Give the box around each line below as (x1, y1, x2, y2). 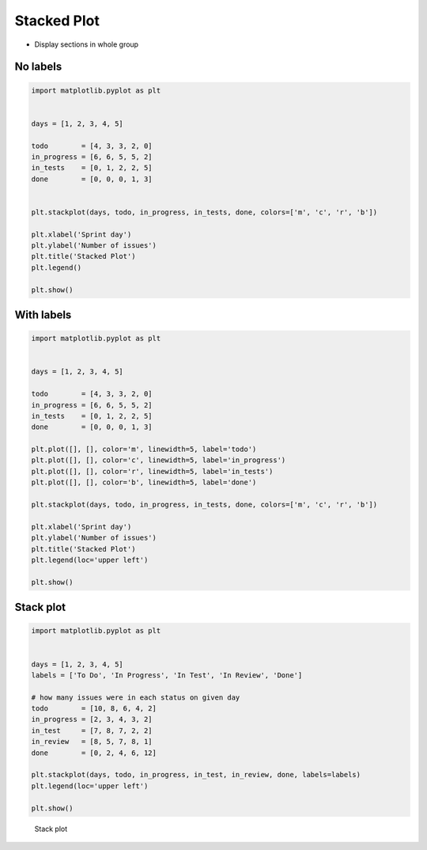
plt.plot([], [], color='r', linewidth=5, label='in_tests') (31, 467, 274, 476)
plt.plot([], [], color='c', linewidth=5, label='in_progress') (31, 456, 286, 465)
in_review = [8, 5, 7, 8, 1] (31, 737, 153, 746)
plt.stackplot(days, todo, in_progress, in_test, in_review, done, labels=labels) (31, 770, 361, 780)
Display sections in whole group (34, 40, 138, 49)
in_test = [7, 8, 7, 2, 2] (31, 726, 153, 735)
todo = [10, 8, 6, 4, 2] (31, 704, 157, 713)
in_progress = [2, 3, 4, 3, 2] (31, 715, 153, 724)
